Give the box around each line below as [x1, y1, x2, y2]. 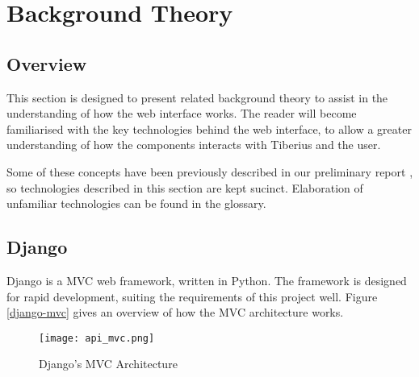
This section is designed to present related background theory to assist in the [6, 89, 388, 106]
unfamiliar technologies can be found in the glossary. [6, 195, 266, 212]
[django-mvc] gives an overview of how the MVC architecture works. [6, 304, 344, 321]
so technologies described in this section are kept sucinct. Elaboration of [6, 179, 363, 196]
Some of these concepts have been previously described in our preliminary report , [6, 163, 413, 180]
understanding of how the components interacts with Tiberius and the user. [6, 136, 381, 153]
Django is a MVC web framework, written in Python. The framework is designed [6, 271, 407, 288]
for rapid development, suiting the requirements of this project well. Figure [6, 288, 378, 304]
